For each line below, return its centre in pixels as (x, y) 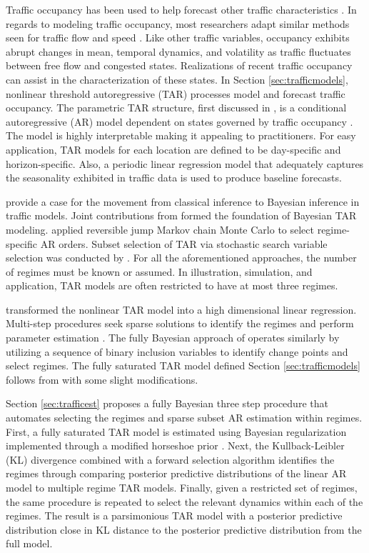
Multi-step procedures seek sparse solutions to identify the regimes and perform (180, 323)
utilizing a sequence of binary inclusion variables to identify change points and (177, 351)
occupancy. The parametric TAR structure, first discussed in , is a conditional (176, 108)
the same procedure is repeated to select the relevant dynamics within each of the (184, 501)
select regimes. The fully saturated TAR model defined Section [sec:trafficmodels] (183, 365)
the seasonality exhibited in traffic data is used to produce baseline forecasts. (174, 178)
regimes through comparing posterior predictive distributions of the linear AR (176, 473)
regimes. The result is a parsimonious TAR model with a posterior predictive (174, 515)
